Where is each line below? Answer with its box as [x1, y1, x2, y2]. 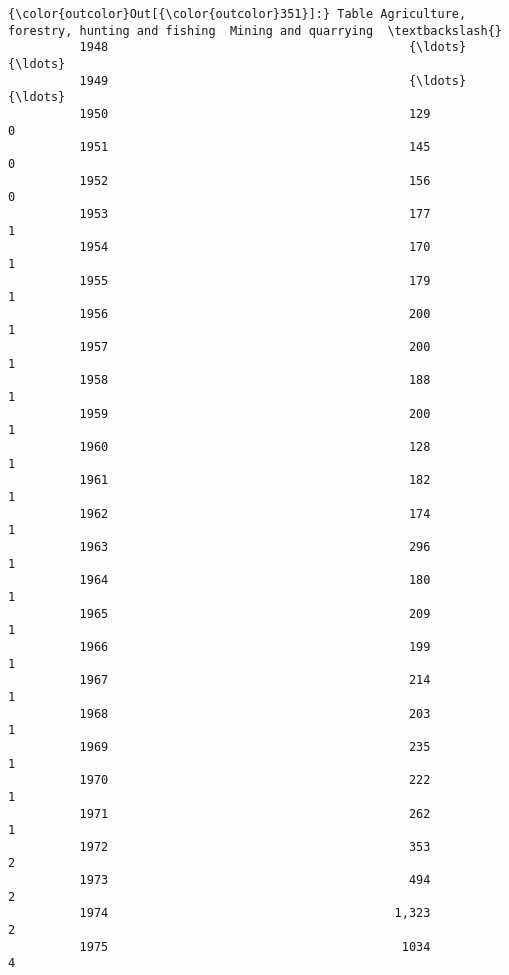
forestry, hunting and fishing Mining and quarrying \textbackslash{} [8, 23, 502, 38]
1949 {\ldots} [79, 73, 467, 88]
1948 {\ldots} [79, 40, 467, 55]
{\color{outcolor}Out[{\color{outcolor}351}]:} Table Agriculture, [8, 7, 467, 21]
